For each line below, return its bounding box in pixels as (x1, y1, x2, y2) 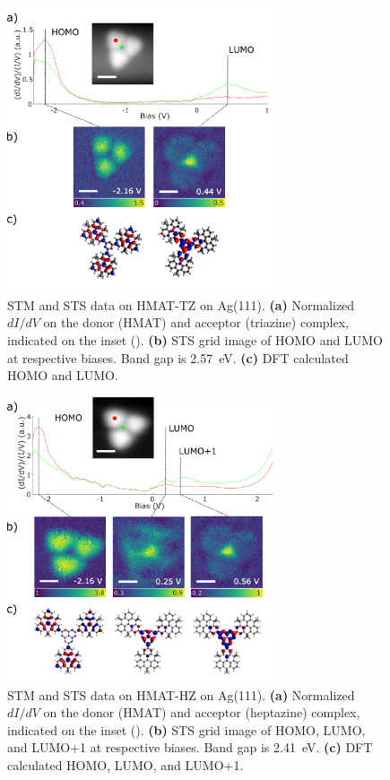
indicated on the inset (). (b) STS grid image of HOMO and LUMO (7, 331, 383, 350)
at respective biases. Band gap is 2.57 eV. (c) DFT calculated (7, 348, 349, 367)
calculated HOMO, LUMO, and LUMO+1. (7, 756, 244, 774)
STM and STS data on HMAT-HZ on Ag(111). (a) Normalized (7, 685, 355, 704)
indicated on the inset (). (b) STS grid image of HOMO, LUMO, (7, 720, 366, 739)
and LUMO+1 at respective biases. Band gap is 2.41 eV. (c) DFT (7, 738, 373, 757)
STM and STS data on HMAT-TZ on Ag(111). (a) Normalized (7, 295, 355, 314)
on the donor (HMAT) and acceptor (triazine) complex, (43, 313, 349, 332)
